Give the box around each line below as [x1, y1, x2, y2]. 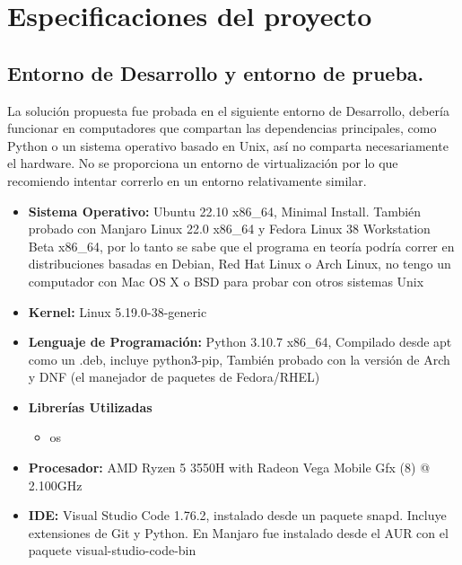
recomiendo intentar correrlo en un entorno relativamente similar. [7, 171, 367, 190]
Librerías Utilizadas [28, 397, 153, 416]
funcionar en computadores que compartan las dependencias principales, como [7, 119, 437, 137]
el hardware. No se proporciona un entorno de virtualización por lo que [7, 154, 398, 172]
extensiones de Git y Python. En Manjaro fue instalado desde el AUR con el [28, 523, 449, 542]
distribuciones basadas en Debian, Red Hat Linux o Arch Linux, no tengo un [28, 254, 451, 273]
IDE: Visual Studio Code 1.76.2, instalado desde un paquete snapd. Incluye [28, 506, 447, 525]
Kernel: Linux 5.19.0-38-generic [28, 302, 207, 321]
